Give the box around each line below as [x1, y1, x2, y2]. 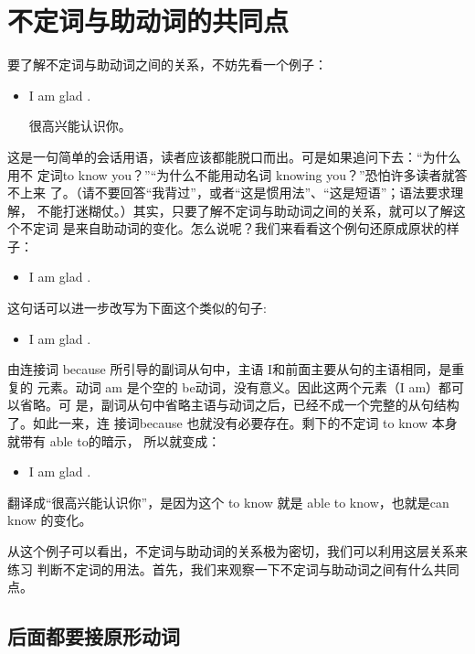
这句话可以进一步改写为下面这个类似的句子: [7, 298, 267, 317]
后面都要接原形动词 [7, 622, 180, 650]
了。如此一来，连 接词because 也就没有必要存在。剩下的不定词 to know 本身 [7, 413, 458, 433]
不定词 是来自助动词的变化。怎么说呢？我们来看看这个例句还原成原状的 [19, 219, 447, 238]
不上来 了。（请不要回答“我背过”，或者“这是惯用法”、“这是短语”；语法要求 [7, 183, 451, 202]
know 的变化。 [7, 510, 92, 530]
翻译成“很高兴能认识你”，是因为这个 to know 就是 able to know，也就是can [7, 492, 449, 511]
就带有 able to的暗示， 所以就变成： [7, 431, 221, 450]
